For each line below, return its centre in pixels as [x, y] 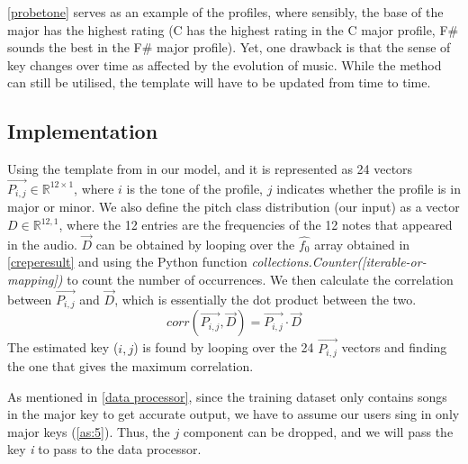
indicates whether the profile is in [369, 188]
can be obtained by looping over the [195, 244]
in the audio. [42, 244]
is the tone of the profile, [195, 188]
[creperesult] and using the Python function [127, 262]
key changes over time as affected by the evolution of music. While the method [225, 64]
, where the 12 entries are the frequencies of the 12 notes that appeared [256, 225]
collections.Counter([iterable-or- [339, 262]
